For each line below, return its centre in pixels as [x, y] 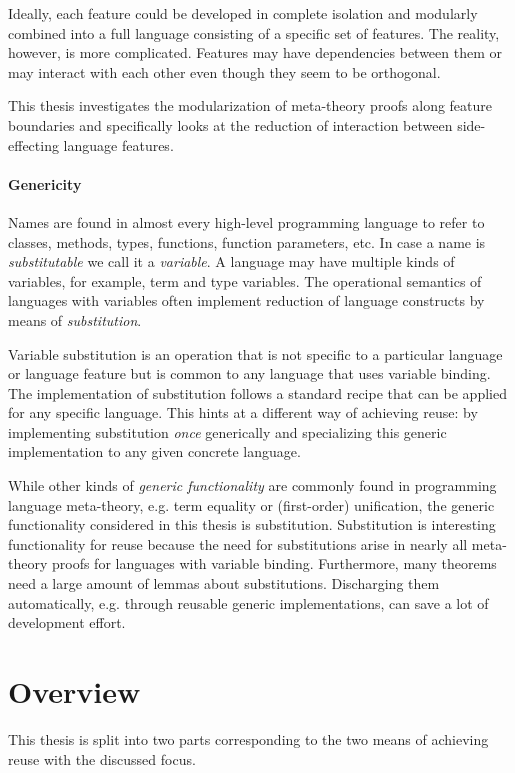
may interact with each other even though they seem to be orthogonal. [224, 71]
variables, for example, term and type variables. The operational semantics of [245, 280]
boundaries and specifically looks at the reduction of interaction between [230, 124]
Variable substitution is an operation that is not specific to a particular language [255, 353]
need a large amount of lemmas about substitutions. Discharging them [224, 583]
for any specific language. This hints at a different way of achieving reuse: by [243, 412]
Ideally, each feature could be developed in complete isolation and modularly [243, 13]
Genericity [45, 183]
